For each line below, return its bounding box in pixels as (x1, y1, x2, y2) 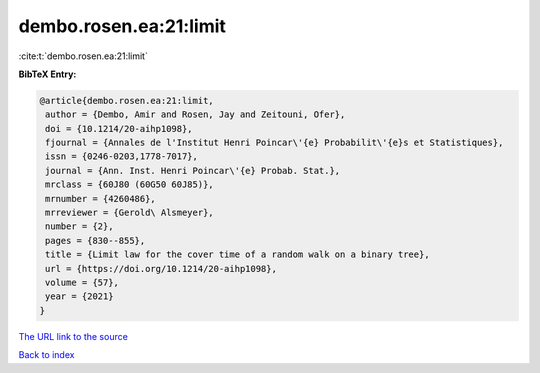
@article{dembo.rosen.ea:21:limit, (39, 95, 214, 106)
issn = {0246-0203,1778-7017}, (45, 151, 199, 162)
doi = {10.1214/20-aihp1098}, (45, 123, 194, 134)
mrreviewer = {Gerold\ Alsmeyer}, (45, 207, 214, 219)
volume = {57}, (45, 277, 120, 288)
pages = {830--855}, (45, 235, 146, 246)
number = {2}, (45, 221, 114, 232)
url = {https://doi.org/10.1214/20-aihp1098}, (45, 263, 277, 274)
